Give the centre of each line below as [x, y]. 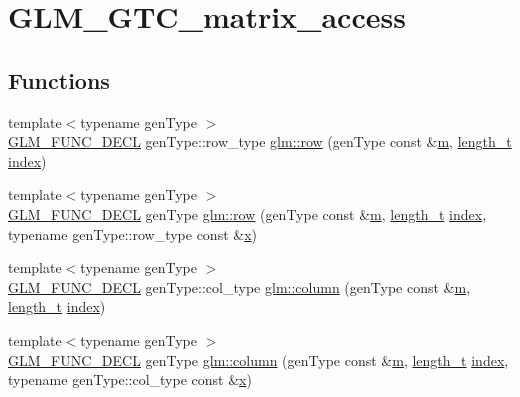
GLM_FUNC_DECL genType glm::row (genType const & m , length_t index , [247, 213]
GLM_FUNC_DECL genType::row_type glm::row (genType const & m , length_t [260, 141]
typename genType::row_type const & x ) [133, 233]
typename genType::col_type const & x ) [130, 379]
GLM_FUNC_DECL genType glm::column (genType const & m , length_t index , [258, 359]
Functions [59, 79]
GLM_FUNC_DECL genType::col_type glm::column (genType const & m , [239, 286]
